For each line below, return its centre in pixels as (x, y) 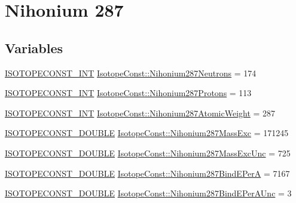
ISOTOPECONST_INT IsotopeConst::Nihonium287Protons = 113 (128, 93)
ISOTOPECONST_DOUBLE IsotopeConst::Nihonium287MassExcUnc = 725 (148, 153)
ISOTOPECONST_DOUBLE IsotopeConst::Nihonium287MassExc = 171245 (147, 133)
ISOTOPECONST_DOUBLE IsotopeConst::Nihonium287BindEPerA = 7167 (147, 173)
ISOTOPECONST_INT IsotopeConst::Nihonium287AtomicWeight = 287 (140, 113)
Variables (34, 47)
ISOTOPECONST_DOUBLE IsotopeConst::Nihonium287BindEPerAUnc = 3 (148, 193)
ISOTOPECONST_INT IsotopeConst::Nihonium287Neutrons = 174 (131, 73)
